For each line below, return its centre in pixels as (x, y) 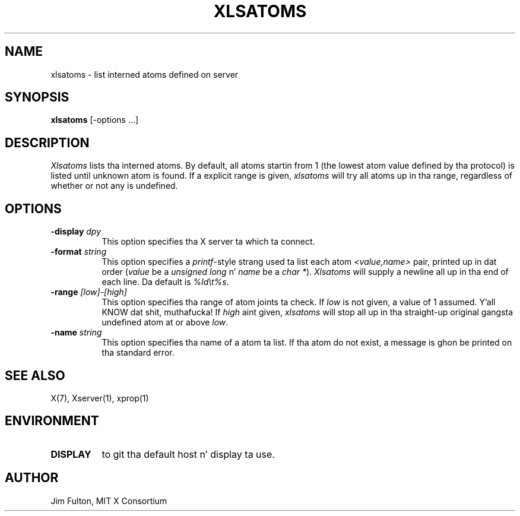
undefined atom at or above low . (165, 322)
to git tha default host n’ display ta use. (188, 454)
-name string (76, 333)
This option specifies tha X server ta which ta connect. (208, 242)
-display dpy (76, 232)
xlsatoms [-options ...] (95, 120)
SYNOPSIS (37, 97)
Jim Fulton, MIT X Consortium (109, 501)
